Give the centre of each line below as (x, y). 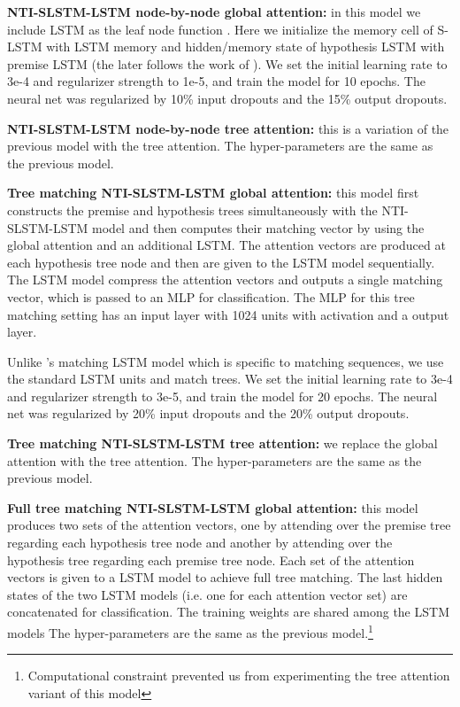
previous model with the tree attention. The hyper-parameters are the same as (220, 146)
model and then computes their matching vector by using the (258, 227)
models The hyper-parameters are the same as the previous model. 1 (190, 631)
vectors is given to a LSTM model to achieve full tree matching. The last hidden (225, 577)
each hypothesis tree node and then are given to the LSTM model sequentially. (221, 262)
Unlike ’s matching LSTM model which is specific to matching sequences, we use (226, 361)
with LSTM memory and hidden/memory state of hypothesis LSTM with (245, 47)
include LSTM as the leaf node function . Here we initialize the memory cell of (220, 29)
